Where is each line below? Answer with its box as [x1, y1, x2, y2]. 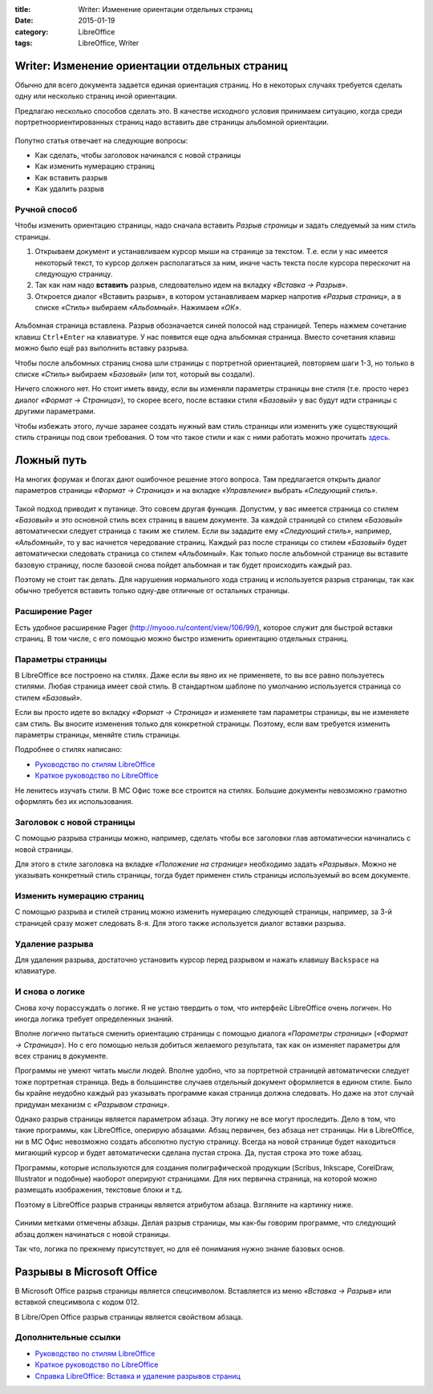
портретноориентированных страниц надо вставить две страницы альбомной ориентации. [14, 117, 329, 127]
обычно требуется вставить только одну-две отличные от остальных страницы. [14, 586, 290, 596]
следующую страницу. [34, 269, 113, 278]
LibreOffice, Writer [78, 38, 140, 48]
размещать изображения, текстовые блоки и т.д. [14, 1185, 184, 1194]
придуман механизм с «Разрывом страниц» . [14, 1099, 170, 1109]
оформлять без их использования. [14, 796, 134, 806]
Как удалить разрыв [34, 184, 104, 194]
